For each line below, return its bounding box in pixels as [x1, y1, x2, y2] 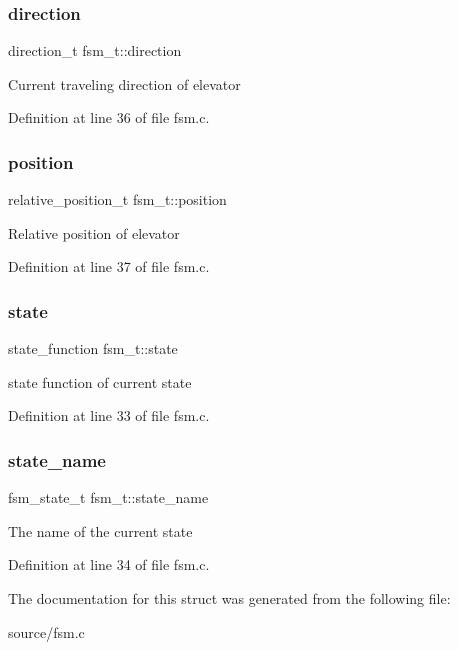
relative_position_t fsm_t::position [8, 189, 227, 210]
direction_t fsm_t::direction [8, 40, 182, 61]
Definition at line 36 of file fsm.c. [8, 107, 210, 128]
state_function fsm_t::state [8, 338, 178, 359]
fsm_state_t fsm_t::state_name [8, 487, 209, 508]
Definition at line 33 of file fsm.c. [8, 405, 210, 426]
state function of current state [8, 371, 192, 392]
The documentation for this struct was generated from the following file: [8, 588, 451, 608]
